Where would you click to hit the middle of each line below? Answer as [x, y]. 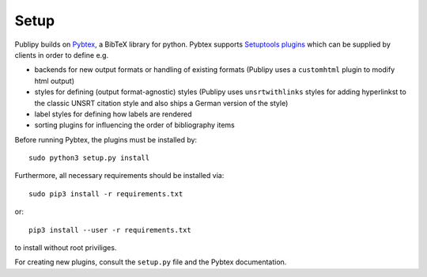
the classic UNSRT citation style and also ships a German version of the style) [161, 103]
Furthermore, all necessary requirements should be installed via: [119, 176]
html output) [55, 81]
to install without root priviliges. [66, 248]
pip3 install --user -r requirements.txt [110, 230]
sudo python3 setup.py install [89, 158]
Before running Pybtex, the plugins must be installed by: [106, 139]
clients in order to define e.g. [62, 55]
